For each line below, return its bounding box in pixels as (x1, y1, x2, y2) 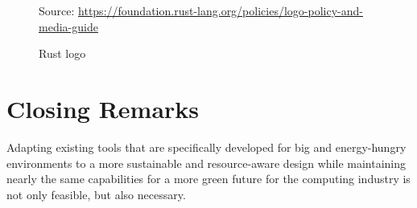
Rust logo (39, 45, 86, 62)
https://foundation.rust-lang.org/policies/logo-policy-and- (78, 2, 363, 18)
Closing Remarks (6, 92, 200, 124)
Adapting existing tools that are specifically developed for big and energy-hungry (6, 138, 407, 155)
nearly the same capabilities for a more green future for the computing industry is (6, 170, 411, 187)
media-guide (39, 18, 98, 35)
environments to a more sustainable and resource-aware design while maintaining (6, 154, 407, 171)
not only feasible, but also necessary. (6, 186, 186, 202)
